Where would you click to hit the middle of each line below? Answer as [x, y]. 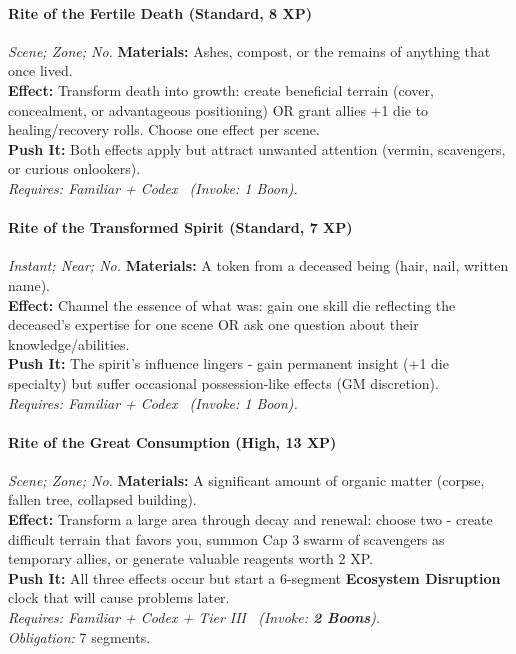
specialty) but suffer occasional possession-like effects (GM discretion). [223, 382]
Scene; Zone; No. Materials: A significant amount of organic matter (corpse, [246, 479]
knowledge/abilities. [69, 343]
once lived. [40, 70]
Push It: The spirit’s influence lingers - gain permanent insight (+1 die [228, 363]
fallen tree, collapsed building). [102, 499]
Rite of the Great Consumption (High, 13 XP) [172, 441]
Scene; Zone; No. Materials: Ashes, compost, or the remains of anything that [249, 50]
